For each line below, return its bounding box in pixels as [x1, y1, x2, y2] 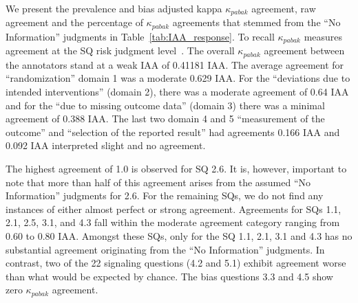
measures [304, 29, 343, 43]
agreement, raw [251, 1, 316, 15]
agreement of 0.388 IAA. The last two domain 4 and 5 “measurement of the [6, 111, 325, 126]
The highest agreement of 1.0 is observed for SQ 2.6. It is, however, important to [6, 161, 347, 175]
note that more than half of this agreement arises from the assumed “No [6, 175, 311, 189]
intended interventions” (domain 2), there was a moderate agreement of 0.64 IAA [6, 85, 349, 98]
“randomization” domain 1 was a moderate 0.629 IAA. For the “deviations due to [6, 71, 350, 85]
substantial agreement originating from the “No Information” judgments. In [6, 242, 325, 256]
